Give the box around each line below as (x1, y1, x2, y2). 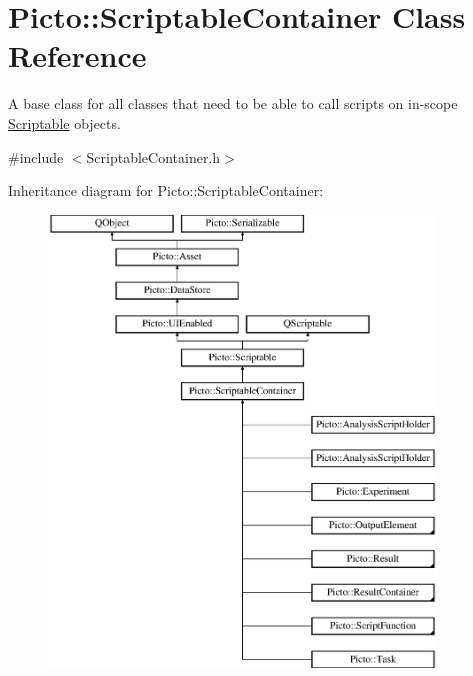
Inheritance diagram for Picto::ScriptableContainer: (8, 180, 324, 201)
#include (8, 146, 64, 167)
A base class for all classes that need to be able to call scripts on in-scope (8, 93, 458, 114)
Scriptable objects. (8, 112, 121, 133)
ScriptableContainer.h (86, 146, 221, 167)
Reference (8, 35, 147, 76)
